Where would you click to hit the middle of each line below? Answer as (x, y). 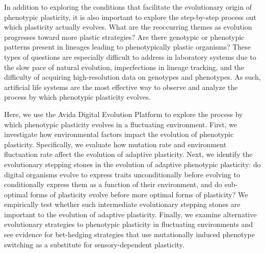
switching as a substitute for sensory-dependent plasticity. (94, 244)
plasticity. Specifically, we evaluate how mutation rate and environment (115, 144)
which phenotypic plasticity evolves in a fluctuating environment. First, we (121, 124)
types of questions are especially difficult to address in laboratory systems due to (130, 56)
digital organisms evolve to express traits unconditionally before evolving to (122, 174)
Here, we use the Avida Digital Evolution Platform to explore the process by (124, 114)
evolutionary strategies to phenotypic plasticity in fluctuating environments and (129, 224)
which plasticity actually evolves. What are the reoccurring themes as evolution (128, 27)
